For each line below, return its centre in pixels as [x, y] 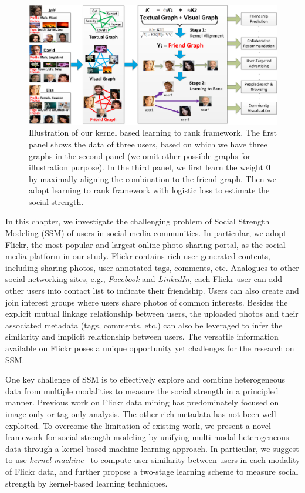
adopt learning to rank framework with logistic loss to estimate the [149, 190]
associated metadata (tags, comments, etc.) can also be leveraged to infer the [144, 325]
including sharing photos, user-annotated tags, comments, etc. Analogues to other [152, 267]
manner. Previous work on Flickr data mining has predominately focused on [142, 402]
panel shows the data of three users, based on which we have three [148, 144]
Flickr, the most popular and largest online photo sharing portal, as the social [145, 244]
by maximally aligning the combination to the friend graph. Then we [153, 178]
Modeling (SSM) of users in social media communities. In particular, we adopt [146, 233]
